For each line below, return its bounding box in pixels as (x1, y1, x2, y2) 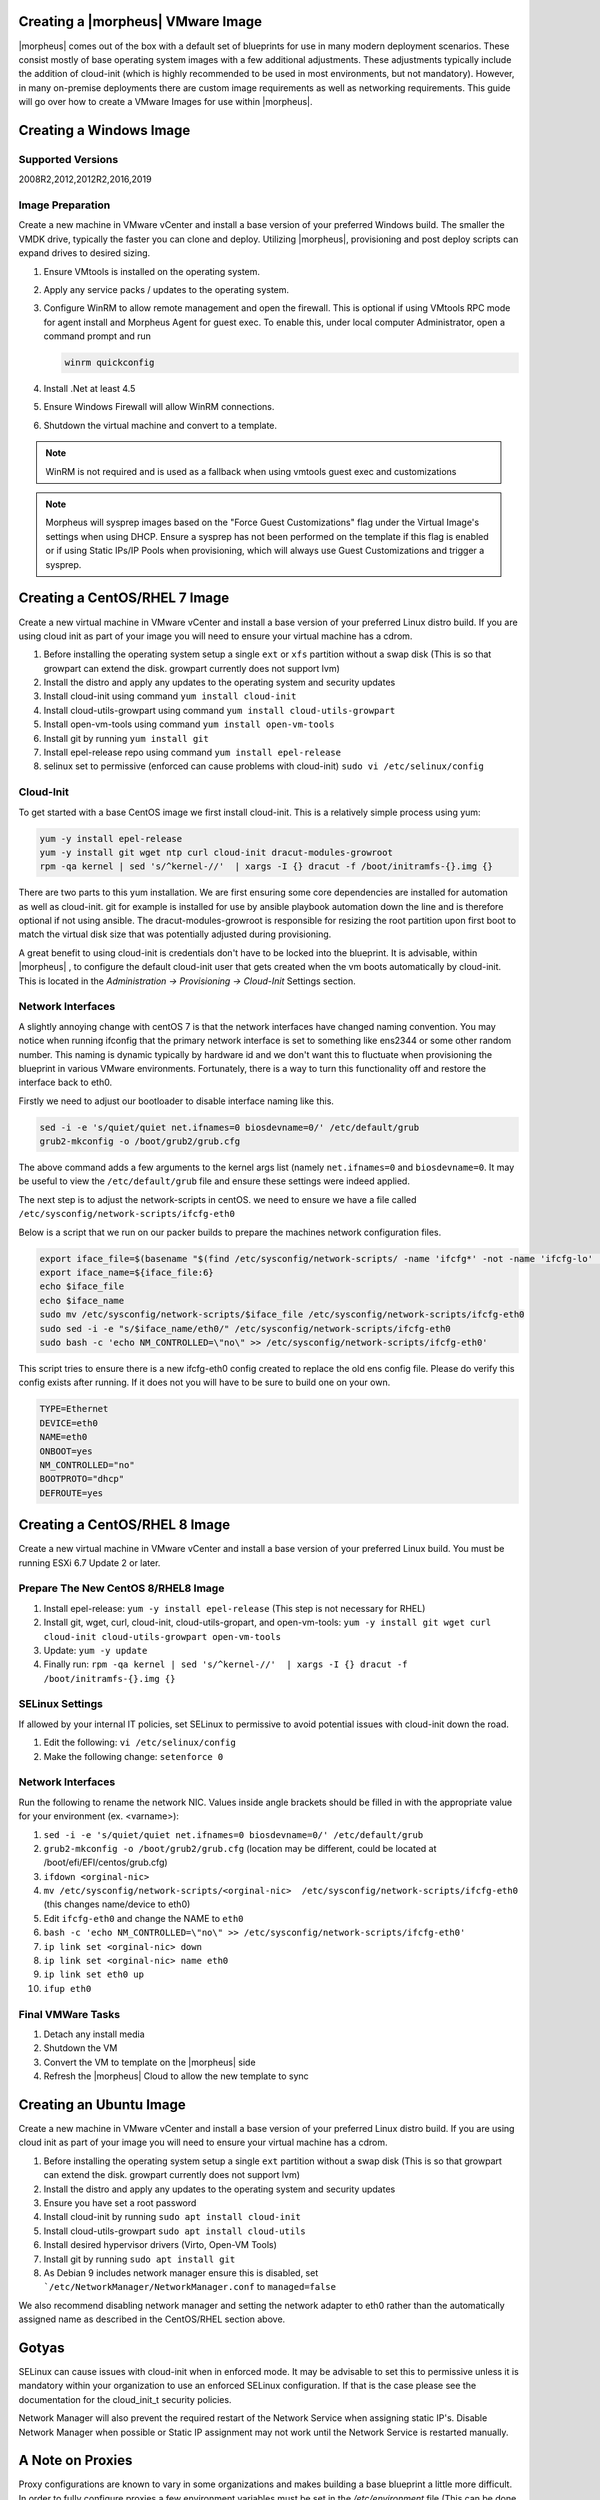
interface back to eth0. (18, 1076, 113, 1089)
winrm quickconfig (64, 357, 155, 369)
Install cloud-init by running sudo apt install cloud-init (43, 2211, 302, 2223)
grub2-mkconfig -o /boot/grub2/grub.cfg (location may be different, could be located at (43, 1842, 437, 1854)
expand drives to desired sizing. (18, 247, 151, 259)
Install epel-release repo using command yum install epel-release (43, 746, 342, 759)
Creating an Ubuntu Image (18, 2096, 186, 2113)
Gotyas (18, 2339, 65, 2356)
